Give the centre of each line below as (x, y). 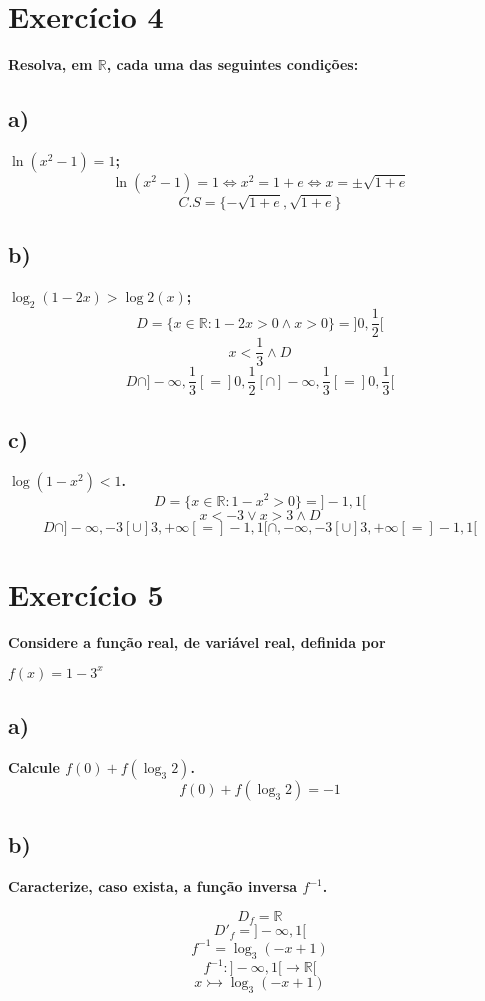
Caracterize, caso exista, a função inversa (153, 886)
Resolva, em (50, 64)
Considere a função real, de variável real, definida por (197, 641)
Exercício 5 (86, 593)
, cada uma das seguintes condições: (232, 64)
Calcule (34, 766)
